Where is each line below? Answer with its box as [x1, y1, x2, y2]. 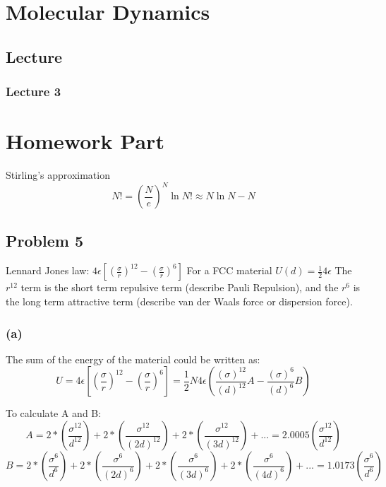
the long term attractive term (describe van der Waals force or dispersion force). [6, 294, 353, 309]
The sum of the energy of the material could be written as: [6, 351, 260, 366]
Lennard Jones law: [6, 263, 90, 278]
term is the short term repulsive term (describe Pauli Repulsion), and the [20, 280, 339, 295]
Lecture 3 [6, 83, 61, 100]
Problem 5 [6, 229, 83, 251]
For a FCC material [186, 263, 272, 278]
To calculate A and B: [6, 406, 102, 421]
